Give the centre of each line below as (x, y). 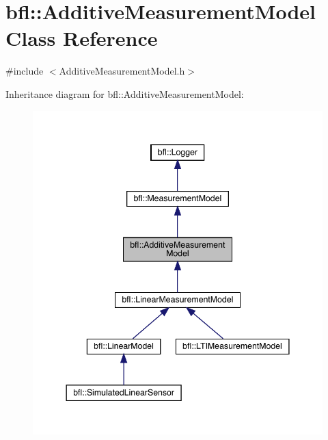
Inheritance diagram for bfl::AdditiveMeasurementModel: (125, 93)
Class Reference (82, 38)
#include (25, 71)
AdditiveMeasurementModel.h (122, 71)
